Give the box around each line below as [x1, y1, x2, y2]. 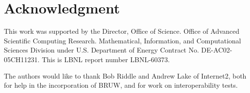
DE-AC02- [201, 45, 233, 55]
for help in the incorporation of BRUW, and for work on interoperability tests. [4, 80, 238, 90]
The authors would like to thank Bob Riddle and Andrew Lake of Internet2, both [4, 70, 247, 80]
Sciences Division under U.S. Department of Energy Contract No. [4, 45, 199, 55]
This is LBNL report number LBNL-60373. [42, 54, 170, 64]
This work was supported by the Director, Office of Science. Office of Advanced [4, 26, 240, 36]
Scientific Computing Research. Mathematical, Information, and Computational [4, 35, 241, 45]
